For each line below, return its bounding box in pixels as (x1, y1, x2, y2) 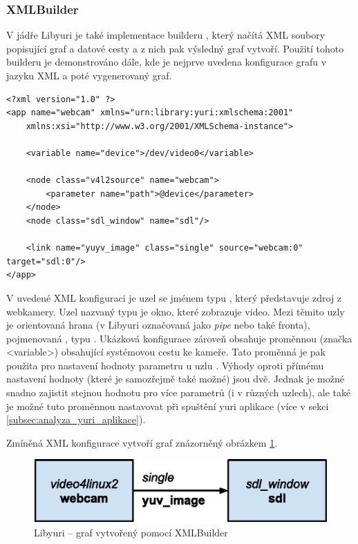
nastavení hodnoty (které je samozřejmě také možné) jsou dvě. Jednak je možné (6, 371, 344, 386)
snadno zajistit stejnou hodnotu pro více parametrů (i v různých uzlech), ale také (6, 385, 351, 400)
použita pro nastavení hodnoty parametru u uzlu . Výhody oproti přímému (6, 358, 324, 372)
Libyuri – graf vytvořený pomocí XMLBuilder (34, 525, 228, 539)
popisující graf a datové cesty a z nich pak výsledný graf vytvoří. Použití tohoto (6, 41, 344, 55)
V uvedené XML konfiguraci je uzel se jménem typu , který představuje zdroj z (6, 290, 342, 304)
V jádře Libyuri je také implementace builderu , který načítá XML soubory (6, 28, 326, 42)
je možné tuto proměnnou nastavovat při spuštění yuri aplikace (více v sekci (6, 398, 329, 413)
